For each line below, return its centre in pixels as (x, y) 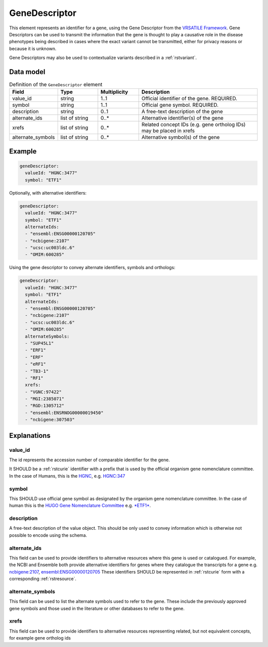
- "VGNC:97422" (43, 392)
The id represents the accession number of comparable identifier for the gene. (90, 460)
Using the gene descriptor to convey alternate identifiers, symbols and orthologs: (92, 268)
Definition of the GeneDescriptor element (56, 84)
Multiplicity (114, 92)
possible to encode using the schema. (48, 535)
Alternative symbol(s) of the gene (181, 138)
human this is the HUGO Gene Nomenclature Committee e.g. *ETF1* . (80, 505)
